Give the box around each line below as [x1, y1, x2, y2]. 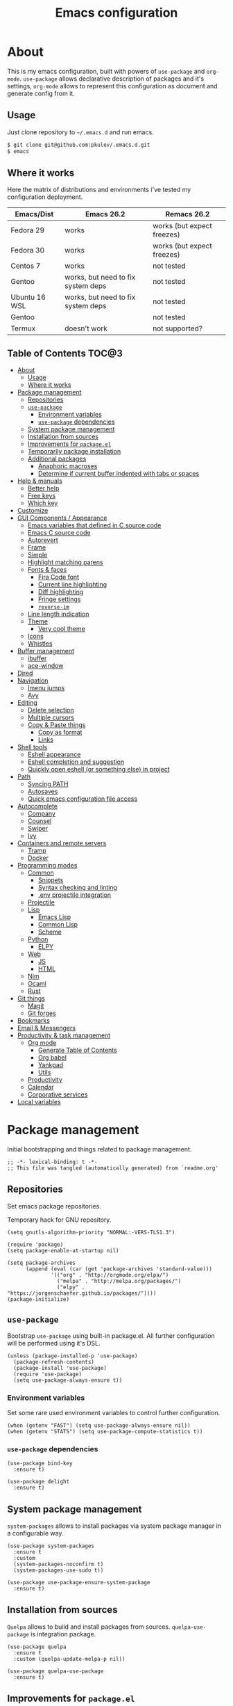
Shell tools [17, 743, 47, 751]
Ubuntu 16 [10, 292, 46, 302]
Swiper [27, 824, 49, 833]
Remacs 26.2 [165, 209, 210, 219]
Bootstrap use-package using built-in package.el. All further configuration [7, 1331, 215, 1340]
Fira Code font [37, 573, 80, 582]
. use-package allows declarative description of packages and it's [19, 74, 205, 83]
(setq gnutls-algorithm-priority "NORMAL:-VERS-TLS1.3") [7, 1229, 175, 1236]
